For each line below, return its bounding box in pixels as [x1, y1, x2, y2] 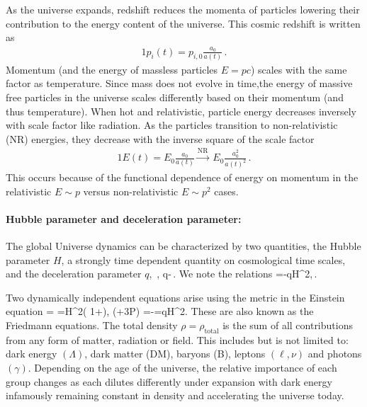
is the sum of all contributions [222, 318, 353, 333]
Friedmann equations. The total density [6, 318, 178, 333]
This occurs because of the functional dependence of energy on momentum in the [6, 170, 358, 185]
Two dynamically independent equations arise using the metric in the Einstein [6, 290, 345, 304]
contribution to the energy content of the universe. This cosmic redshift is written [6, 16, 361, 30]
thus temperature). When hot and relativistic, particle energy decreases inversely [6, 103, 356, 118]
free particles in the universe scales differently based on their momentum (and [6, 90, 344, 105]
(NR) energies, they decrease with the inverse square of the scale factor [6, 131, 315, 146]
